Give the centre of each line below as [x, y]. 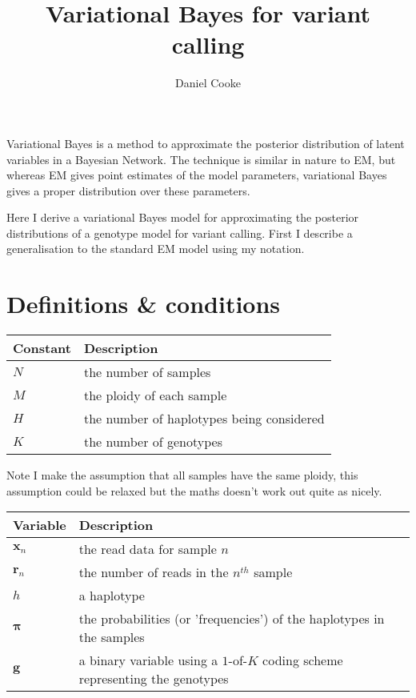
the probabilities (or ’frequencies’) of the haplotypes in [232, 619]
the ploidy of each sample [155, 395]
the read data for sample [148, 549]
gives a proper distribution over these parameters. [128, 190]
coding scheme [303, 660]
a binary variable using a [148, 660]
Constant [42, 348]
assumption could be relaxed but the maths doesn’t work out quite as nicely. [194, 490]
